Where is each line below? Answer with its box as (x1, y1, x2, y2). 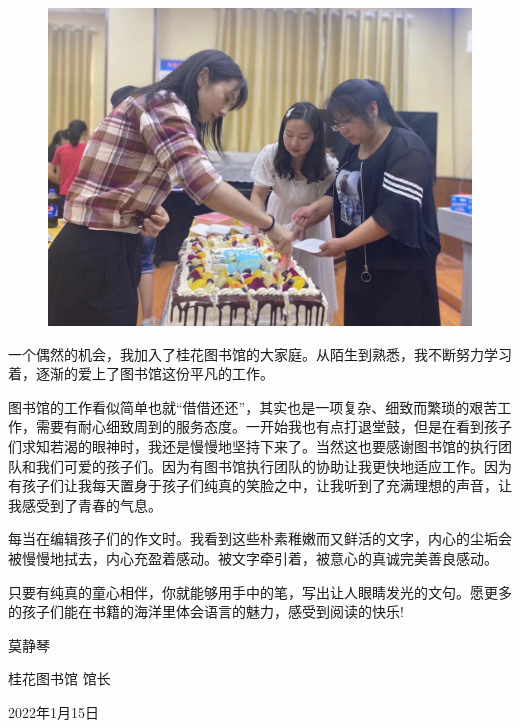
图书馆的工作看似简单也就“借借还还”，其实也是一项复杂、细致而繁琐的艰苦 (8, 396, 498, 417)
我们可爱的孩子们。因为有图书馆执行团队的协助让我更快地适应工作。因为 (35, 455, 512, 476)
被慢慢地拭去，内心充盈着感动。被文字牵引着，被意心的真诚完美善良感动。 (8, 547, 498, 568)
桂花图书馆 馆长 (8, 668, 111, 689)
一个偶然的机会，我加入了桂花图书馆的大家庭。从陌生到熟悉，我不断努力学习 (8, 343, 512, 364)
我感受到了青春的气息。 (8, 494, 162, 515)
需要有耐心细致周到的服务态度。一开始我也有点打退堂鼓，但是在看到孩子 (35, 416, 512, 437)
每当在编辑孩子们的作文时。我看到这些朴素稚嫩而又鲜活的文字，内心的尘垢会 (8, 528, 512, 549)
